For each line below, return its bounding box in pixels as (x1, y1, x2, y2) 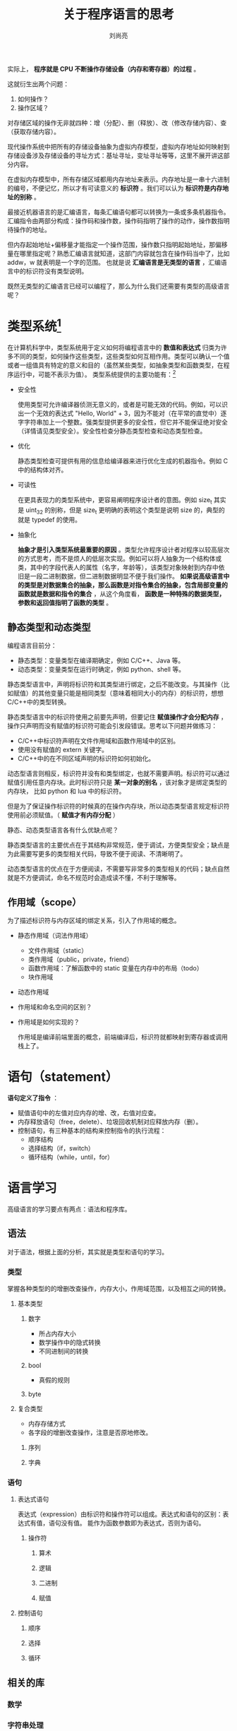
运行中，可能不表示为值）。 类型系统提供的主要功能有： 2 (13, 369, 176, 379)
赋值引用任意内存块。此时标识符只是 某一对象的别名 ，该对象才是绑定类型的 (7, 778, 227, 787)
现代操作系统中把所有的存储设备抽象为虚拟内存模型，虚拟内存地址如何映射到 (7, 142, 230, 150)
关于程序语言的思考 (62, 6, 174, 23)
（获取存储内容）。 (7, 127, 60, 136)
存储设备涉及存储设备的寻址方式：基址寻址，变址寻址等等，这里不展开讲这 (7, 151, 224, 160)
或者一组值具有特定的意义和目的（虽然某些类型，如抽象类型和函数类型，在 (7, 361, 224, 369)
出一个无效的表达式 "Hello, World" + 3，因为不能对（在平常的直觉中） (17, 409, 221, 417)
